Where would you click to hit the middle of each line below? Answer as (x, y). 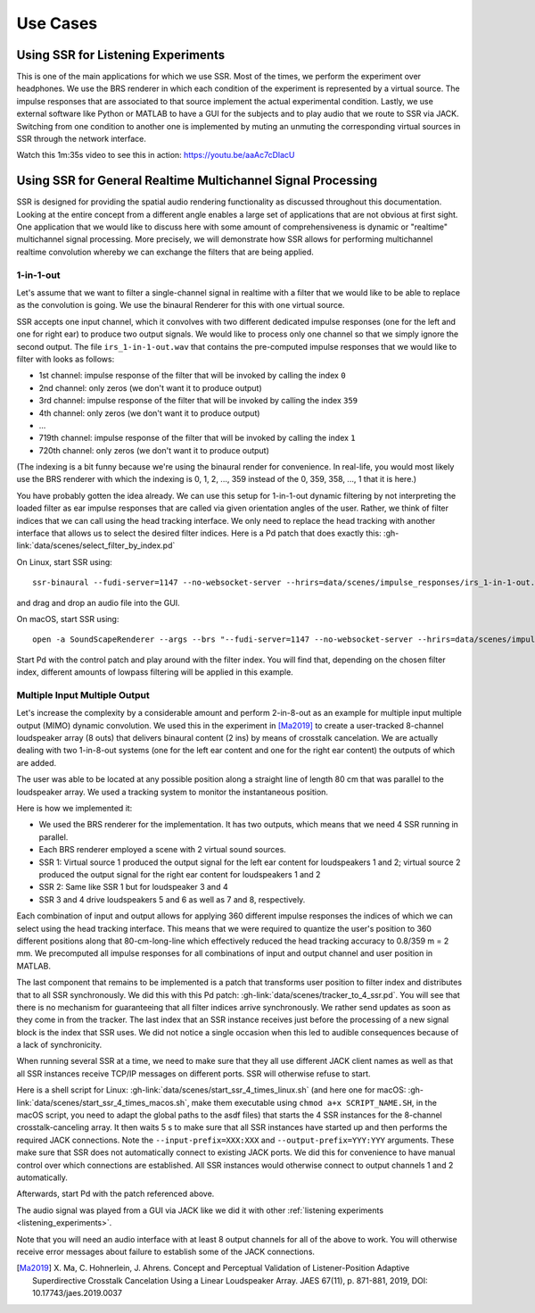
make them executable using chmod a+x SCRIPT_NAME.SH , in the (314, 1102)
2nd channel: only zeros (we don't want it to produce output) (150, 387)
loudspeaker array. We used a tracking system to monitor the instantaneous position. (173, 792)
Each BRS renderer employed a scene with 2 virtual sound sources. (163, 850)
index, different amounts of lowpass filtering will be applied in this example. (155, 672)
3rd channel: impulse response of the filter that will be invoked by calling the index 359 (198, 401)
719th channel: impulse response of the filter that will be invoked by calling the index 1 (197, 438)
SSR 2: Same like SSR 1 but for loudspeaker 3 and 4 (133, 887)
